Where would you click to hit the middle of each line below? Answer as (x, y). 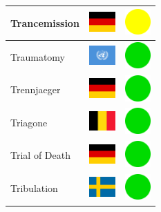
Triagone (29, 122)
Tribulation (34, 188)
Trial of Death (40, 155)
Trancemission (45, 22)
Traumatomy (38, 56)
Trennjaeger (36, 89)
